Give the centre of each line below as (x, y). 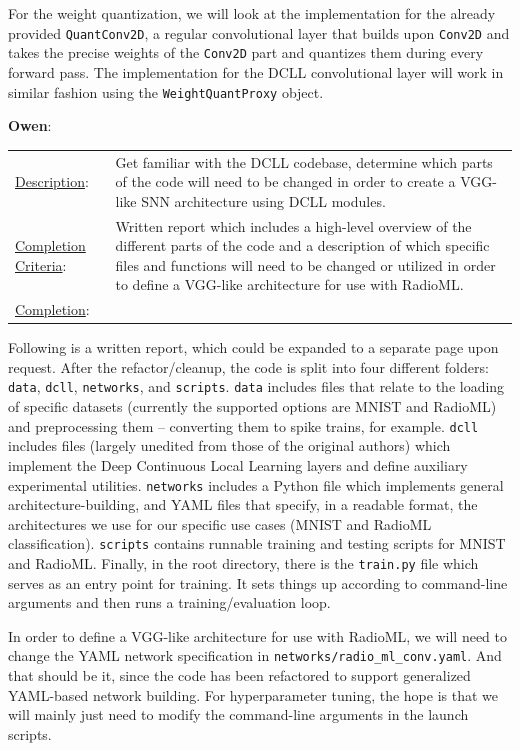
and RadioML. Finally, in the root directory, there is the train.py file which (243, 563)
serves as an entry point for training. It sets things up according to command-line (258, 582)
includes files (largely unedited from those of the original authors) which (229, 445)
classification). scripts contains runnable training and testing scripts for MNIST (257, 543)
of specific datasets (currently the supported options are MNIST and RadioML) (252, 406)
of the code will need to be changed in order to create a (285, 181)
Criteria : (41, 264)
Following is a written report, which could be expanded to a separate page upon (253, 347)
